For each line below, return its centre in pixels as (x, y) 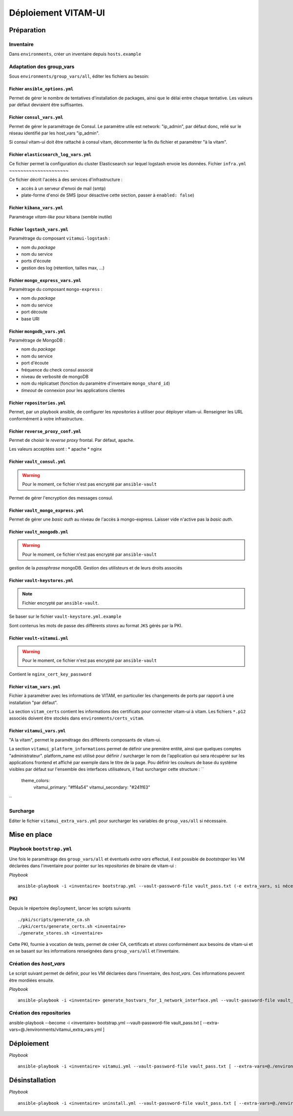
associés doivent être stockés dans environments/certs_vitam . (77, 718)
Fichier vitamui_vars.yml (37, 731)
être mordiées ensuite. (32, 980)
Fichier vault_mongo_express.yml (46, 510)
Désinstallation (32, 1080)
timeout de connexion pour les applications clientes (73, 390)
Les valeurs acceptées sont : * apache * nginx (55, 449)
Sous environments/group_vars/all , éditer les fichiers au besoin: (79, 76)
